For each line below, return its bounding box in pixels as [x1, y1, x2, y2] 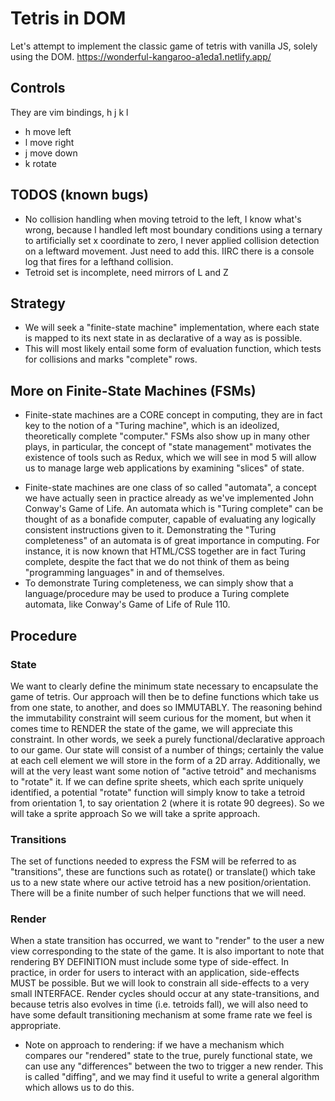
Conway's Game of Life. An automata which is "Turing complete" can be [24, 503, 324, 515]
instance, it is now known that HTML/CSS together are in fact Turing [24, 545, 307, 557]
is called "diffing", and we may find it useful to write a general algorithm [24, 1071, 320, 1083]
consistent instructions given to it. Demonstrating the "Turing [24, 524, 277, 536]
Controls [10, 80, 66, 97]
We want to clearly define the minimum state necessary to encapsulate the [10, 680, 319, 692]
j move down [24, 147, 78, 159]
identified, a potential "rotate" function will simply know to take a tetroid [10, 786, 306, 798]
